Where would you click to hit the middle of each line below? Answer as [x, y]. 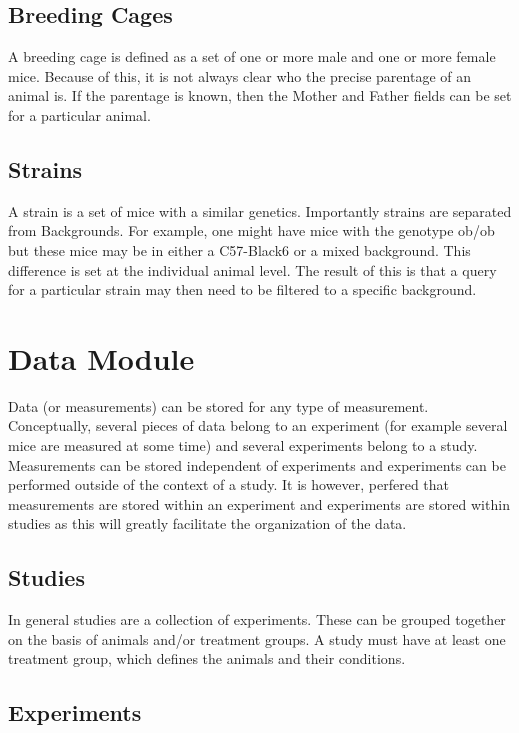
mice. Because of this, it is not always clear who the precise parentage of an [240, 75]
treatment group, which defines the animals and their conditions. [207, 658]
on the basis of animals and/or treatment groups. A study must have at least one [257, 638]
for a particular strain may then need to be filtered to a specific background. [242, 289]
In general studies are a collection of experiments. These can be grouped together [257, 619]
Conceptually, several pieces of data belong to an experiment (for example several [258, 425]
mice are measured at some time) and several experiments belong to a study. [243, 445]
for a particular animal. [79, 114]
